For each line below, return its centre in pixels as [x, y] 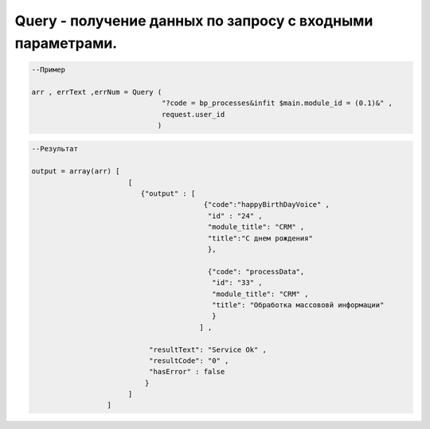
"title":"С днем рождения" [260, 238]
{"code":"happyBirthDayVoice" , [267, 205]
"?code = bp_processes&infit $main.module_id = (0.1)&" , [277, 103]
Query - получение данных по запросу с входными [194, 21]
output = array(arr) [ [76, 172]
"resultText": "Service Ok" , [207, 349]
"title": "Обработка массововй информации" [298, 305]
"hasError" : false [187, 372]
